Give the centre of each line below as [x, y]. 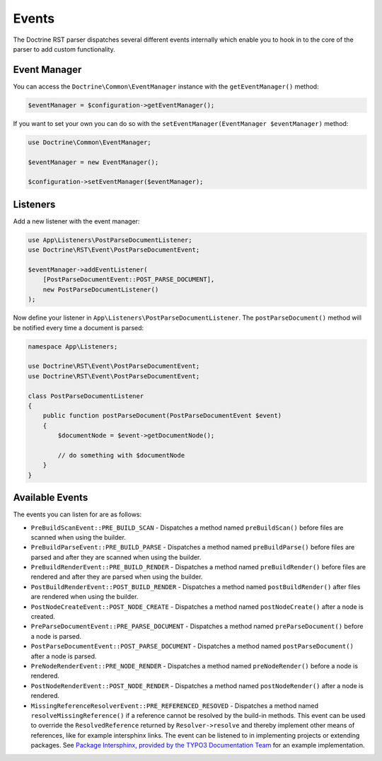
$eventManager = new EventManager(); [93, 162]
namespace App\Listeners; [73, 346]
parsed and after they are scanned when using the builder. [116, 557]
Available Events [51, 498]
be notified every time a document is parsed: [79, 327]
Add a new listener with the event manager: [76, 221]
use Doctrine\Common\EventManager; [89, 142]
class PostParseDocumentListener [86, 396]
